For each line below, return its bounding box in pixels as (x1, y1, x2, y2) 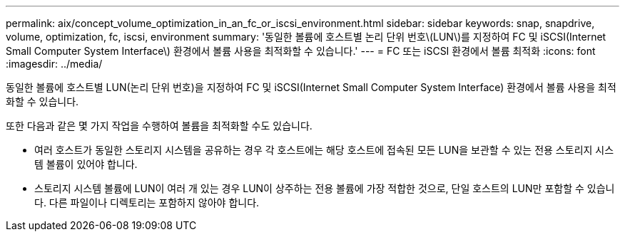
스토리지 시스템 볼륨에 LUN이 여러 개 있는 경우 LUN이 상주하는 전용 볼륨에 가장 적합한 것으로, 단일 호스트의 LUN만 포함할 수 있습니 (34, 182, 615, 194)
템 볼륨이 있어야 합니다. (34, 158, 138, 170)
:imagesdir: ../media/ (6, 58, 103, 70)
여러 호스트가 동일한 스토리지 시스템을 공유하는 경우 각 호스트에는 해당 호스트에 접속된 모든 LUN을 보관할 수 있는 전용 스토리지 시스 (34, 144, 614, 156)
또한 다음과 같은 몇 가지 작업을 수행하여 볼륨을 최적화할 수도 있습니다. (6, 120, 312, 132)
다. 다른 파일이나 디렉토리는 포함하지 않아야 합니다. (34, 196, 260, 209)
